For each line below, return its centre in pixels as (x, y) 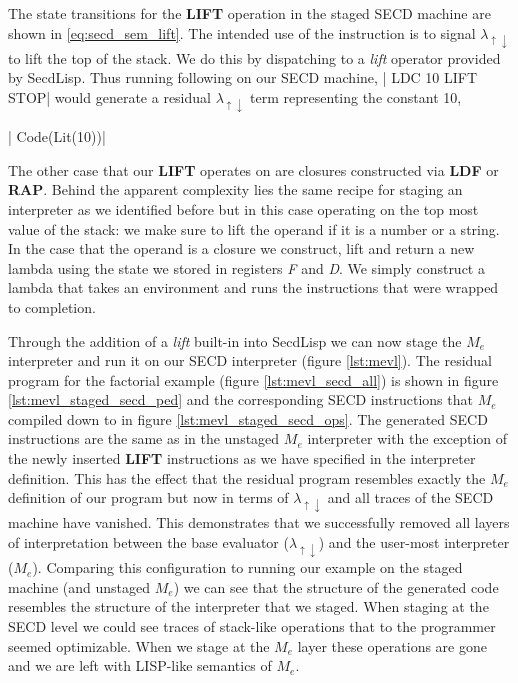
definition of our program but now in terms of (148, 497)
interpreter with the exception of (407, 438)
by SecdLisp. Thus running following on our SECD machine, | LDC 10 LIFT (243, 77)
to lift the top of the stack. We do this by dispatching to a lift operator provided (254, 57)
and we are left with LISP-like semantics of (140, 665)
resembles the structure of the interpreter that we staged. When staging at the (248, 606)
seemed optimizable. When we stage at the (139, 645)
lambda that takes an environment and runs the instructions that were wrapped (253, 287)
